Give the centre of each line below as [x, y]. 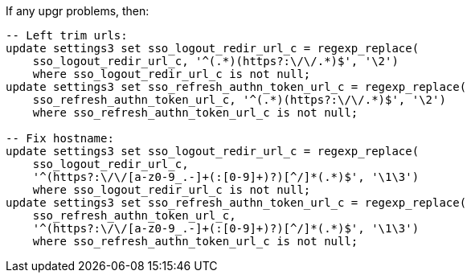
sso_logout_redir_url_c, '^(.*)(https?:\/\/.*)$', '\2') [215, 61]
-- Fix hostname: [60, 138]
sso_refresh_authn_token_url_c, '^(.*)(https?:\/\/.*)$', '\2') [239, 100]
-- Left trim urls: [67, 35]
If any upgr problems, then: [78, 11]
